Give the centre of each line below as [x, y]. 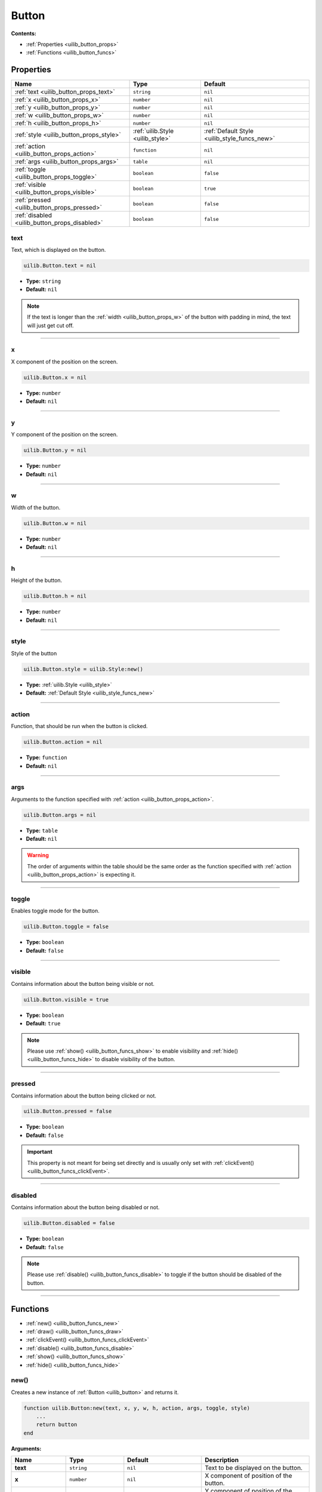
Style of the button [34, 653]
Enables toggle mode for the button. [55, 911]
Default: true [43, 1024]
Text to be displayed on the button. [254, 1468]
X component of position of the [248, 1476]
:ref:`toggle [30, 169]
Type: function [47, 757]
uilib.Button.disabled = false [69, 1223]
